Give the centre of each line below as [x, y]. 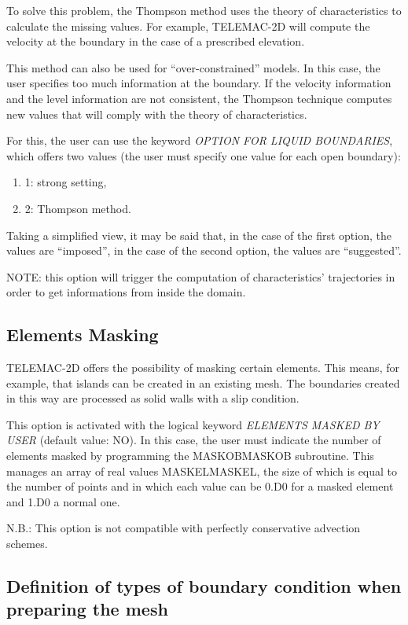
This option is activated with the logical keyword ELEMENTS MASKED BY [193, 424]
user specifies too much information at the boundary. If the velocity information [199, 83]
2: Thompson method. [78, 208]
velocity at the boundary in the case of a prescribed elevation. [156, 41]
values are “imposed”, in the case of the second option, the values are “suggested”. [204, 250]
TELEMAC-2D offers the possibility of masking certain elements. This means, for [203, 368]
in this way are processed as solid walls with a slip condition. [153, 398]
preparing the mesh [87, 609]
